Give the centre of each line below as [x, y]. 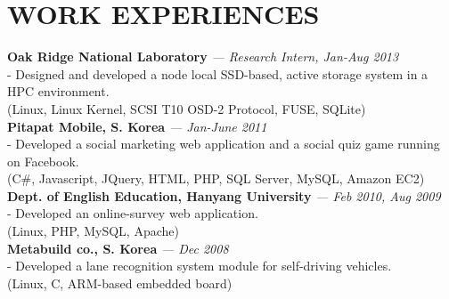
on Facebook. [43, 161]
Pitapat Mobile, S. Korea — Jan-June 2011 [137, 126]
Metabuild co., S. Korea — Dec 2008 [118, 248]
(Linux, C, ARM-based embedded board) [120, 283]
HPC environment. [58, 91]
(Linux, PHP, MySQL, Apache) [93, 231]
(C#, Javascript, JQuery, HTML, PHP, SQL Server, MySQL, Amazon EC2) [216, 178]
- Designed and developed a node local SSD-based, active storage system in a [218, 73]
